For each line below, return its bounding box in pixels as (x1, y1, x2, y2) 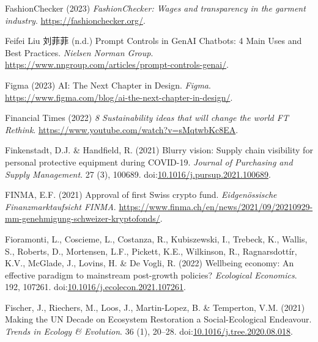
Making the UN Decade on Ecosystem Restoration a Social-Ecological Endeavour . (5, 313, 312, 326)
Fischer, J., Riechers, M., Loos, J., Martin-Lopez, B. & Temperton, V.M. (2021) (5, 300, 305, 313)
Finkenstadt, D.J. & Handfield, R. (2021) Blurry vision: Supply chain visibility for (5, 144, 313, 156)
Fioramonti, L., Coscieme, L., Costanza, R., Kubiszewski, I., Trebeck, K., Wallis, (5, 232, 308, 245)
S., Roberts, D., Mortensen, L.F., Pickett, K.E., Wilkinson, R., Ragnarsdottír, (5, 244, 297, 257)
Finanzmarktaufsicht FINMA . (5, 200, 116, 213)
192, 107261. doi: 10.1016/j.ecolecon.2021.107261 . (5, 280, 186, 293)
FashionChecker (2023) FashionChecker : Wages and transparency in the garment (5, 2, 306, 14)
